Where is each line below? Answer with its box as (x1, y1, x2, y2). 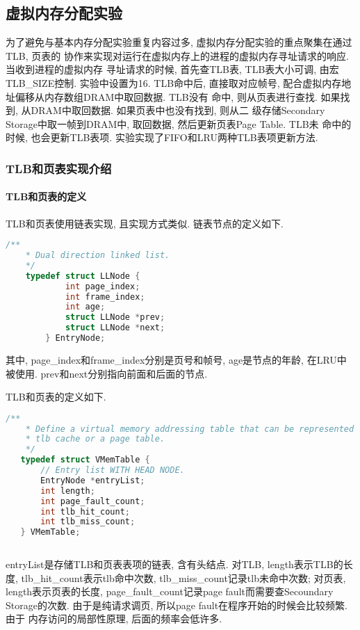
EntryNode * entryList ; (40, 475, 145, 485)
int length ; (40, 485, 95, 496)
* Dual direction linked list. (25, 250, 170, 261)
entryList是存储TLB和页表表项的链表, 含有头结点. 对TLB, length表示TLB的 (6, 557, 343, 572)
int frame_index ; (65, 291, 145, 302)
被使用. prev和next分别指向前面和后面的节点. (6, 366, 208, 380)
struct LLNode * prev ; (65, 312, 165, 323)
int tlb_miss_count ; (40, 517, 136, 527)
